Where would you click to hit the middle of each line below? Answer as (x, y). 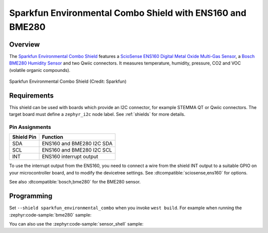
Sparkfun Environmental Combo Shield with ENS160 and (128, 13)
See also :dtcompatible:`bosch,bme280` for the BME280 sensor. (75, 182)
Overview (25, 44)
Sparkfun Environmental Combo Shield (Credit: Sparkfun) (68, 81)
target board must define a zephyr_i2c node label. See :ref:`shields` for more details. (97, 115)
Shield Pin (24, 137)
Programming (31, 196)
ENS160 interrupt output (70, 157)
